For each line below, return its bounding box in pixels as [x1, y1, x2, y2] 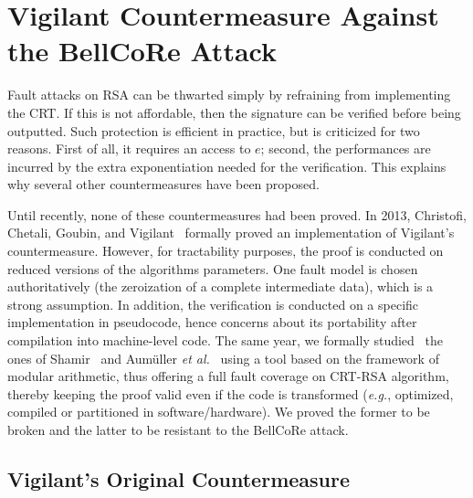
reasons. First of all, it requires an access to [7, 139, 251, 158]
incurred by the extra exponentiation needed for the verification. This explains [7, 156, 447, 175]
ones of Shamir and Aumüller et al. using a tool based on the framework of [7, 348, 439, 367]
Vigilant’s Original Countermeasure [7, 464, 351, 493]
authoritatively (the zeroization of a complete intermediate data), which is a [7, 277, 434, 296]
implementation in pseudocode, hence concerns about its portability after [7, 313, 417, 332]
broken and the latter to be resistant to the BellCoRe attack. [7, 420, 349, 439]
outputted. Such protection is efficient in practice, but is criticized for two [7, 121, 420, 140]
